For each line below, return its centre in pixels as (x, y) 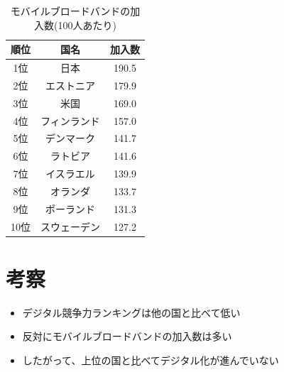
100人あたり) (87, 24)
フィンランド (70, 120)
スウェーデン (70, 226)
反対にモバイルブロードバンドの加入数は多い (127, 336)
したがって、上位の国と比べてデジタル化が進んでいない (151, 360)
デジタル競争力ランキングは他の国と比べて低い (131, 312)
